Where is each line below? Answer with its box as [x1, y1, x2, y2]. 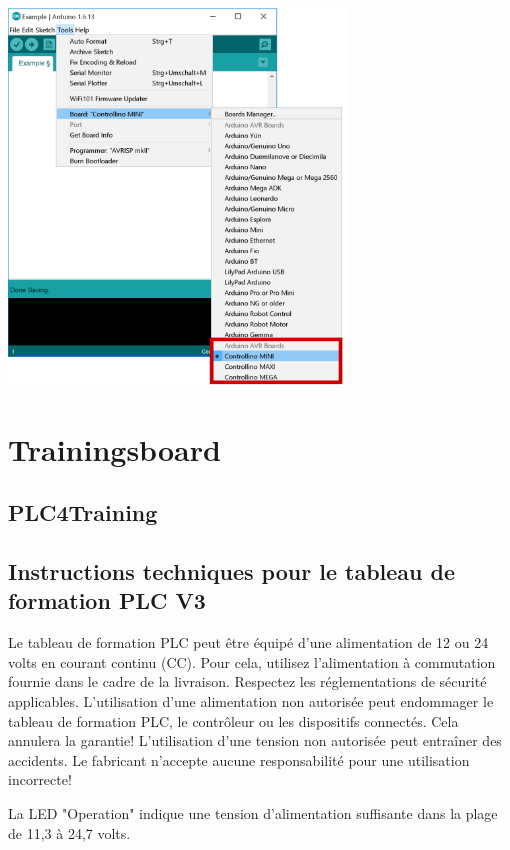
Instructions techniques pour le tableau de [8, 556, 456, 587]
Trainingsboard [8, 428, 221, 469]
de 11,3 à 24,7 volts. [8, 822, 131, 843]
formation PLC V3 [8, 585, 206, 616]
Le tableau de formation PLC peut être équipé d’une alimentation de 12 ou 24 [8, 632, 489, 653]
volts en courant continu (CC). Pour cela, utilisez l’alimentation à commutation [8, 651, 496, 672]
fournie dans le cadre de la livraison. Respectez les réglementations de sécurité [8, 671, 487, 692]
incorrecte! [8, 769, 72, 790]
